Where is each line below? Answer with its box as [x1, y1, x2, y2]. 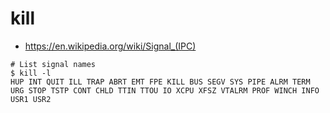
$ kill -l [10, 68, 52, 78]
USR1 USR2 [10, 94, 52, 104]
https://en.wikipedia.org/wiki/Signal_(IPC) [24, 40, 197, 52]
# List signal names [10, 59, 97, 69]
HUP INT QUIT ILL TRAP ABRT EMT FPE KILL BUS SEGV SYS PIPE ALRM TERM [10, 77, 311, 87]
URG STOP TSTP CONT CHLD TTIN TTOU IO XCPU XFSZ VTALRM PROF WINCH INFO [10, 85, 320, 96]
